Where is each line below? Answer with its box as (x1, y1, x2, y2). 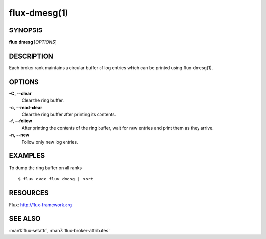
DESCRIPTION (9, 52, 54, 60)
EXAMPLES (9, 151, 45, 160)
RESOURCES (9, 188, 49, 197)
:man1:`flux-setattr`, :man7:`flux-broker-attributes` (9, 227, 110, 233)
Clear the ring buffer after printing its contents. (21, 111, 116, 118)
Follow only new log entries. (21, 139, 78, 145)
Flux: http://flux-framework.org (9, 202, 72, 208)
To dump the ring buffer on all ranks (9, 165, 82, 171)
